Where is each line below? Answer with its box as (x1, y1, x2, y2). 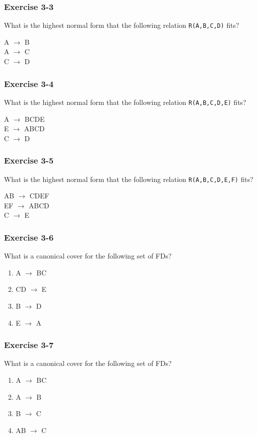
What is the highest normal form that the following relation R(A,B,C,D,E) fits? (4, 96, 247, 107)
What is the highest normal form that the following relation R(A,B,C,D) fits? (4, 20, 239, 30)
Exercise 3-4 (4, 77, 54, 89)
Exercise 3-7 (4, 339, 54, 351)
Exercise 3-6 (4, 231, 54, 243)
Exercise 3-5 (4, 154, 54, 167)
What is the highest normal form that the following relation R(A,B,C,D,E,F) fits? (4, 174, 254, 184)
